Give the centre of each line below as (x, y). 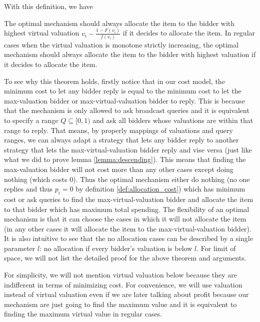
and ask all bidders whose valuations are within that (173, 120)
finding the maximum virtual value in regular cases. (83, 314)
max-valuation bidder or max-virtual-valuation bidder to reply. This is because (124, 100)
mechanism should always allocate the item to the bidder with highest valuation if (130, 54)
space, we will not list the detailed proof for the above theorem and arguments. (125, 258)
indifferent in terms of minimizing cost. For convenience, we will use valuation (123, 284)
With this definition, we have (48, 6)
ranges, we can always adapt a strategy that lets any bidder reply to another (121, 140)
